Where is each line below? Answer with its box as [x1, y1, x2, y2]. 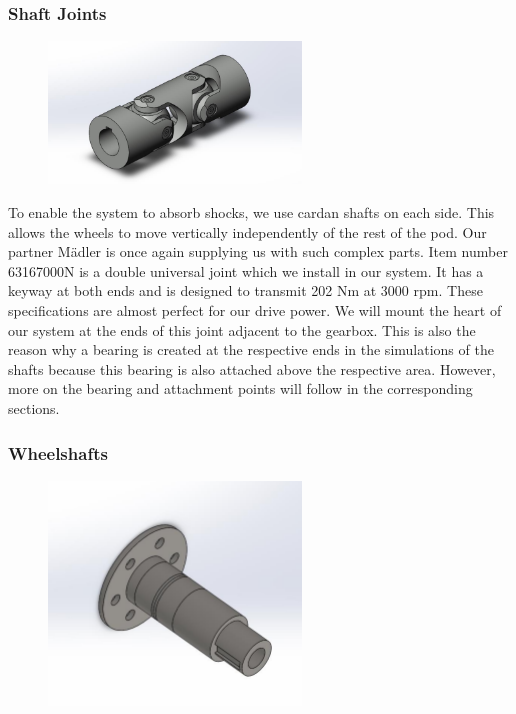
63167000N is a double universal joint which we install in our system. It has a [8, 260, 484, 281]
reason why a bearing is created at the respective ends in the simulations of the [8, 339, 494, 360]
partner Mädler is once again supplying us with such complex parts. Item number [8, 241, 508, 262]
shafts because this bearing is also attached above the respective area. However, [8, 358, 496, 379]
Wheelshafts [8, 440, 108, 465]
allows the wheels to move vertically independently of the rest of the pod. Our [8, 221, 487, 242]
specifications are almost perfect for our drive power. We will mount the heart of [8, 300, 502, 321]
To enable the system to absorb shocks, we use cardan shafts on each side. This [8, 202, 495, 223]
